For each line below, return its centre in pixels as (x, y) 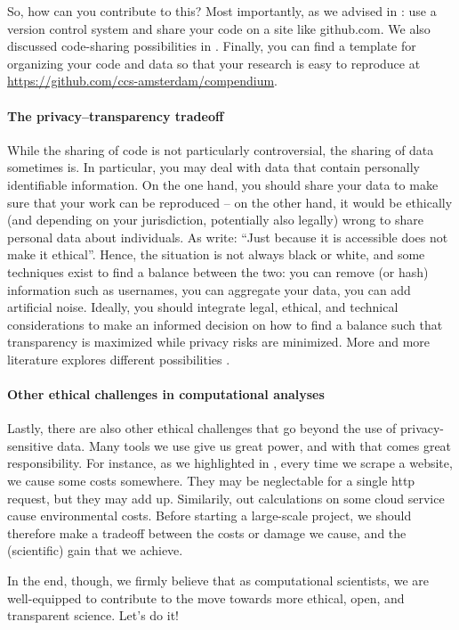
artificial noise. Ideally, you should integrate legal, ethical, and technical (203, 307)
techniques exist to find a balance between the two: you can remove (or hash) (218, 271)
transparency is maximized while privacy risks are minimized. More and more (219, 342)
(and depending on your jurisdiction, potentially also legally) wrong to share (215, 220)
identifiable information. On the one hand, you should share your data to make (223, 184)
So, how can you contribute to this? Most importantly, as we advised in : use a (222, 11)
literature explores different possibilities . (119, 359)
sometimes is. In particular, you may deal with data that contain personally (213, 167)
